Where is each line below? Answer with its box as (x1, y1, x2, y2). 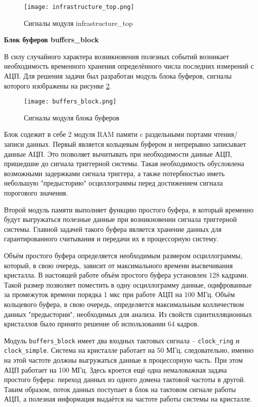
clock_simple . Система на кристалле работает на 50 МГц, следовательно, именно (4, 345, 254, 355)
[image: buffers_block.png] (24, 98, 117, 105)
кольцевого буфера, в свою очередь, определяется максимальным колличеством (4, 299, 244, 309)
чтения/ (214, 129, 238, 139)
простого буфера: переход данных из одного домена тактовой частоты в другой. (4, 374, 246, 385)
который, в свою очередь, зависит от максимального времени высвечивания (4, 260, 233, 270)
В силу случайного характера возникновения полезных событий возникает (4, 51, 229, 61)
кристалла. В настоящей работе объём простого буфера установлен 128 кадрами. (4, 270, 249, 280)
